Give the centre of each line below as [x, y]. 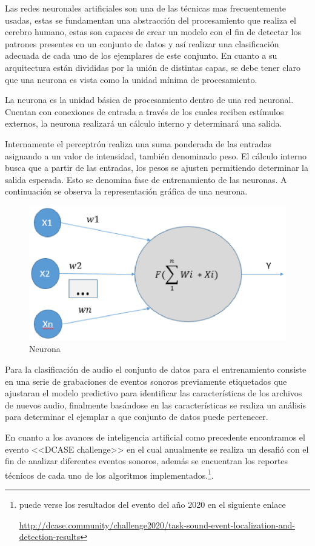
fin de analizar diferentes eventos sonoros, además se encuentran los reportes [147, 461]
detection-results [50, 537]
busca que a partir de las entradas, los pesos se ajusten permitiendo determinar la [157, 168]
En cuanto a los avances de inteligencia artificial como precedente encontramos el [155, 437]
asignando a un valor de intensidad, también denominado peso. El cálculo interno [156, 155]
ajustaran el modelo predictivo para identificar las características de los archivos [154, 393]
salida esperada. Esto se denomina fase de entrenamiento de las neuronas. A [146, 179]
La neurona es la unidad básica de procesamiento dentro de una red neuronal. [149, 100]
